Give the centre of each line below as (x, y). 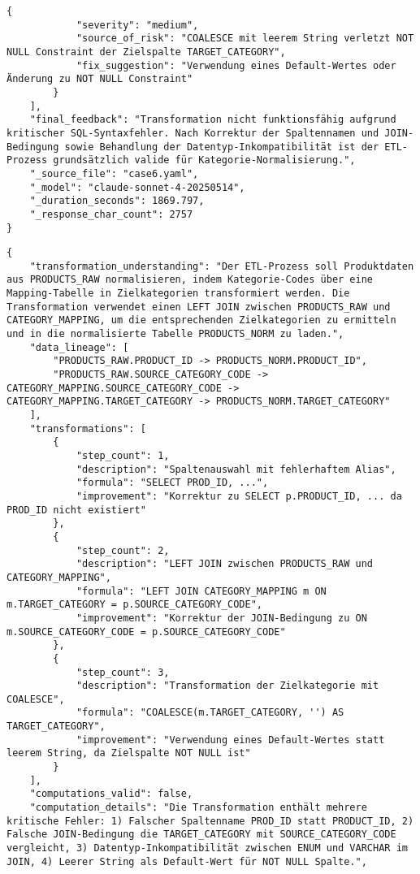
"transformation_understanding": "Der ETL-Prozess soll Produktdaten (222, 266)
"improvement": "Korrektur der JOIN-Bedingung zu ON (221, 618)
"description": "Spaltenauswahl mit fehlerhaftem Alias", (236, 469)
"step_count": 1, (123, 456)
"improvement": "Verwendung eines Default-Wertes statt (230, 740)
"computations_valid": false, (111, 794)
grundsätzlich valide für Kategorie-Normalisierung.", (204, 160)
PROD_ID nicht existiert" (76, 510)
